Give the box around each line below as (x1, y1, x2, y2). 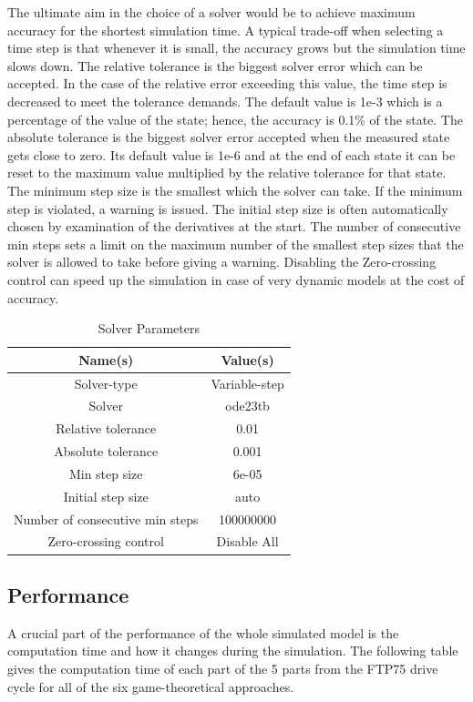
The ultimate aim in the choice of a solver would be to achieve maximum (7, 3, 416, 21)
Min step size (68, 463, 143, 483)
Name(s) (78, 350, 134, 369)
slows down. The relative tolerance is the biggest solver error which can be (7, 56, 423, 75)
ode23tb (225, 396, 270, 415)
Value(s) (221, 350, 274, 369)
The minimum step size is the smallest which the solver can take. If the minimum (7, 180, 463, 199)
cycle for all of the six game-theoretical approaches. (7, 677, 294, 696)
